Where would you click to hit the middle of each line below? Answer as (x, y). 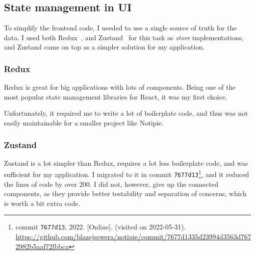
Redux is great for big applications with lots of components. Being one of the (120, 87)
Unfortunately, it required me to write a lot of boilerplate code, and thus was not (126, 113)
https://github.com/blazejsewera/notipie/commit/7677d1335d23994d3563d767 (133, 237)
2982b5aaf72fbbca (42, 246)
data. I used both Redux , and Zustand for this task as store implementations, (124, 37)
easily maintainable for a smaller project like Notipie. (84, 122)
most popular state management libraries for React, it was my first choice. (116, 96)
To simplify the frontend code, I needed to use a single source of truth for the (120, 28)
